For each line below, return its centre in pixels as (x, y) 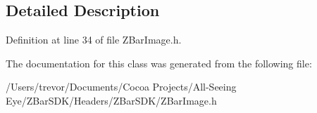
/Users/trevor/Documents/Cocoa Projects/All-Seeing (121, 87)
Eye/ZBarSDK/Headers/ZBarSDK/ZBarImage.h (111, 100)
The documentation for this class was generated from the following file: (159, 63)
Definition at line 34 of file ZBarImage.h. (94, 40)
